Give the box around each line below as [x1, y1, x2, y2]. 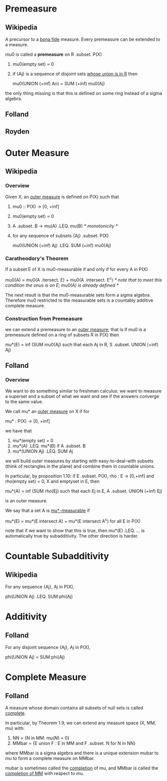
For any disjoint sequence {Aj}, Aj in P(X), [5, 644, 91, 650]
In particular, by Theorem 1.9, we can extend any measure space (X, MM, [5, 720, 156, 726]
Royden [5, 127, 30, 136]
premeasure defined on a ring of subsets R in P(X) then [5, 332, 119, 338]
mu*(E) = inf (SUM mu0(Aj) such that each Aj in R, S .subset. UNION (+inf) [5, 341, 159, 347]
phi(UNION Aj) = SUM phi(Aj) [5, 654, 65, 660]
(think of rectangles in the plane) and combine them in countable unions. [5, 463, 155, 469]
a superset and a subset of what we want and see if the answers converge [5, 393, 159, 399]
